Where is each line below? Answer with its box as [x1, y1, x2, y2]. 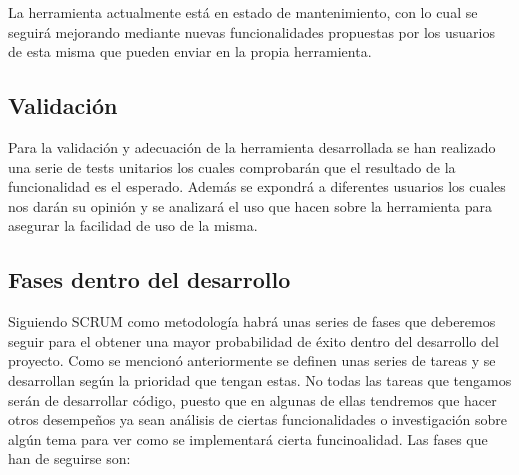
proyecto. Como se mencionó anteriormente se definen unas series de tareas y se [8, 350, 496, 371]
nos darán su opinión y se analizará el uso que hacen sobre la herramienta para [8, 195, 493, 216]
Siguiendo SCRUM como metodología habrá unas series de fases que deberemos [8, 311, 496, 332]
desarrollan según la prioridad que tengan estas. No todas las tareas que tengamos [8, 369, 512, 390]
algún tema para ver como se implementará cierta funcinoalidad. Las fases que [8, 428, 488, 449]
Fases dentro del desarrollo [8, 264, 291, 295]
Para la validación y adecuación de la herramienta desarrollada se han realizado [8, 136, 496, 157]
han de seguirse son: [8, 448, 131, 469]
